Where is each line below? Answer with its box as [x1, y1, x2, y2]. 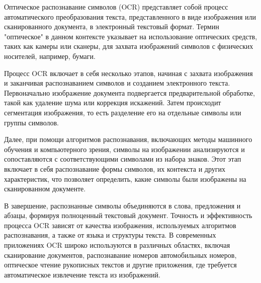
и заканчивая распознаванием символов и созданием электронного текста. [4, 78, 230, 88]
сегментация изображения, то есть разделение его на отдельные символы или [4, 107, 241, 117]
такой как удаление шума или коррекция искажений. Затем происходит [4, 97, 221, 108]
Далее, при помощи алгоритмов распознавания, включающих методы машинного [4, 134, 252, 145]
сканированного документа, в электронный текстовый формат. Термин [4, 21, 219, 32]
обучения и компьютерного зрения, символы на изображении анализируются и [4, 144, 245, 154]
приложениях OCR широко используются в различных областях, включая [4, 240, 230, 250]
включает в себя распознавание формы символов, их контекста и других [4, 163, 226, 174]
